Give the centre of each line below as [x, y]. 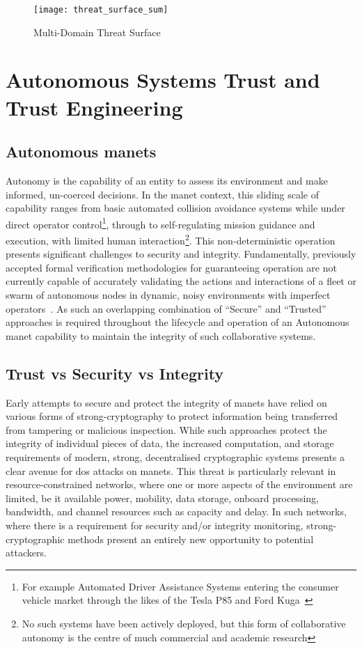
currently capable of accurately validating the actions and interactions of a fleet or [181, 281]
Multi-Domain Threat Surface [97, 32]
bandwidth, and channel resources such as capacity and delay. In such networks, [176, 511]
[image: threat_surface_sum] [101, 10]
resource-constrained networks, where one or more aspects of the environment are [179, 484]
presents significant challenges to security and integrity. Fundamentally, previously [181, 254]
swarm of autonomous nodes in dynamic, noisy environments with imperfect [168, 295]
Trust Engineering [94, 107]
